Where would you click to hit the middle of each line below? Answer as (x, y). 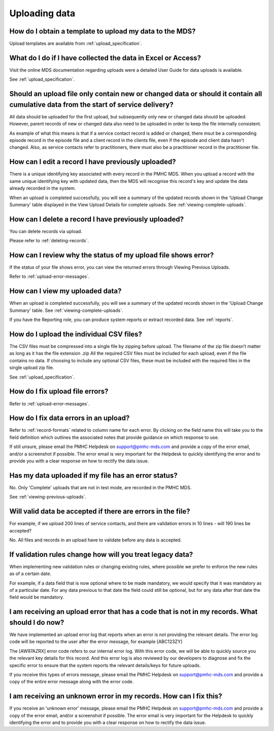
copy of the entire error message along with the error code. (72, 682)
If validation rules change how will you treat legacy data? (101, 554)
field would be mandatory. (37, 597)
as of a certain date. (30, 574)
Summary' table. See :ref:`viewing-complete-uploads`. (66, 310)
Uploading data (42, 13)
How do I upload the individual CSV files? (76, 334)
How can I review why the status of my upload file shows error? (112, 255)
